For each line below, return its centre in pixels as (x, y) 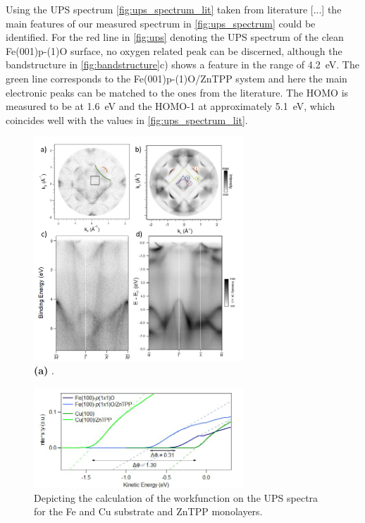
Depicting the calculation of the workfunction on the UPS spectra (176, 497)
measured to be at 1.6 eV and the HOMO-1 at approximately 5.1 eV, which (171, 106)
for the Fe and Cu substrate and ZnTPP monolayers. (148, 511)
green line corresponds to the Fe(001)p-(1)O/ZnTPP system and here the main (177, 78)
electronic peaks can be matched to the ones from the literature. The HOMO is (177, 92)
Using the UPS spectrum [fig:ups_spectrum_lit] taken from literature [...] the (174, 9)
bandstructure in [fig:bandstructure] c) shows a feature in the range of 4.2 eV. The (182, 64)
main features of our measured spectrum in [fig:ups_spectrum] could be (161, 23)
